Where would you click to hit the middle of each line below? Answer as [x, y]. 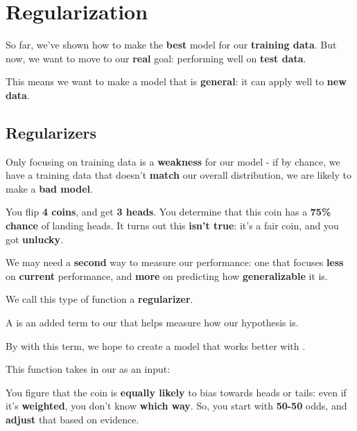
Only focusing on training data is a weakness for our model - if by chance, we [173, 161]
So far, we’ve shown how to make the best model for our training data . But [171, 45]
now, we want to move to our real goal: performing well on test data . [156, 58]
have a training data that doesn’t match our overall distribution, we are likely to [178, 175]
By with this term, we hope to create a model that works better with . [156, 345]
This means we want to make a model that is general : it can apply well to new [176, 81]
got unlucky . [35, 239]
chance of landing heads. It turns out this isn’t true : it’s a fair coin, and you [172, 226]
